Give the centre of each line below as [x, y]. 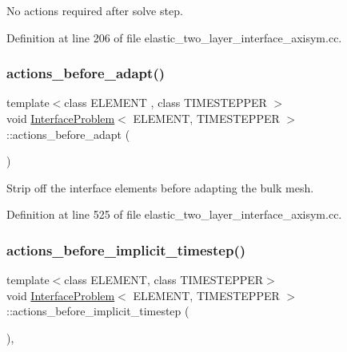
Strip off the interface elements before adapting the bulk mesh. [160, 187]
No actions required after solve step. [95, 10]
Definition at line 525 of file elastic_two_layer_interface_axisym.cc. [174, 214]
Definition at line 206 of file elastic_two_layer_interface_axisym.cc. [174, 37]
